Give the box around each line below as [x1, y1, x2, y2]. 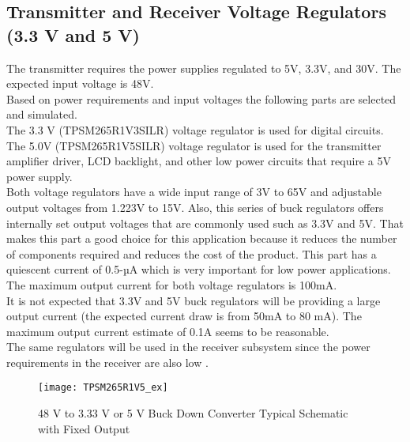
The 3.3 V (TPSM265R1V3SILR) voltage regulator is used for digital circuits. [6, 121, 384, 138]
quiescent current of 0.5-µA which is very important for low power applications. [6, 261, 391, 278]
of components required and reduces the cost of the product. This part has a [6, 245, 377, 262]
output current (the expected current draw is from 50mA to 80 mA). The [6, 308, 362, 324]
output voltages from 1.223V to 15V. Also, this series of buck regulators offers [6, 198, 384, 215]
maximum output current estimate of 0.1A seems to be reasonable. [6, 323, 329, 339]
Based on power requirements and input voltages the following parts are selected [6, 90, 397, 107]
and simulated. [6, 106, 77, 123]
